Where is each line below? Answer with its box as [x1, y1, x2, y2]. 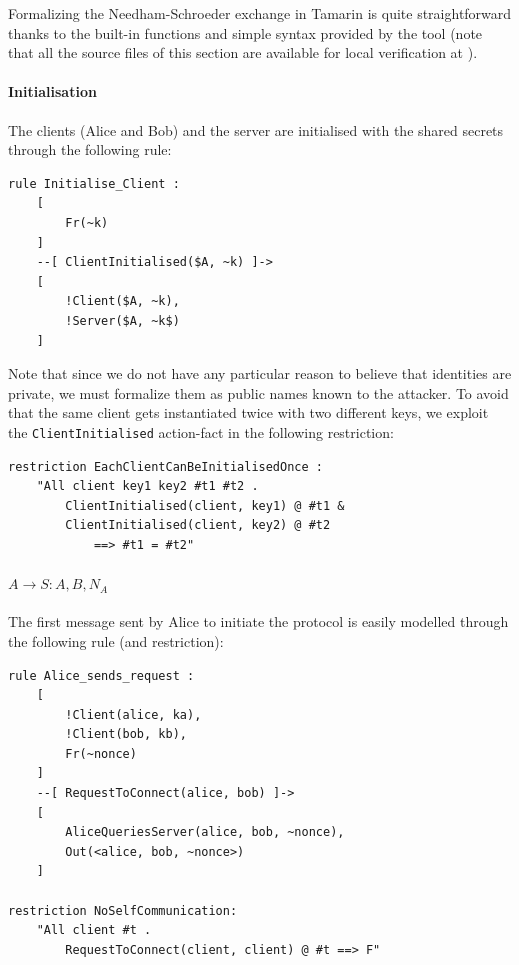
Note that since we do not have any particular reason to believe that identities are [8, 363, 512, 384]
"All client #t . [36, 923, 152, 938]
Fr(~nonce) [65, 746, 137, 761]
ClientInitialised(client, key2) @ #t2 [65, 518, 331, 533]
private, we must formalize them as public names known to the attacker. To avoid [8, 382, 509, 403]
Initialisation [8, 81, 97, 102]
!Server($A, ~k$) [65, 313, 180, 328]
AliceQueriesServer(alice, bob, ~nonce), [65, 825, 345, 840]
